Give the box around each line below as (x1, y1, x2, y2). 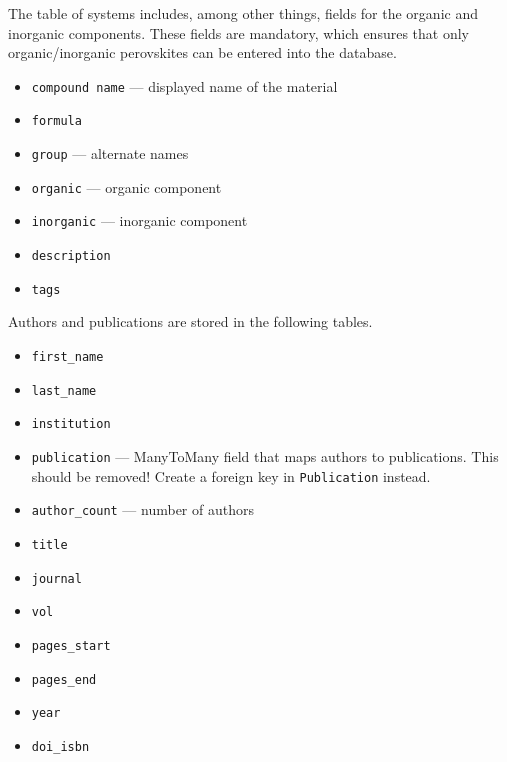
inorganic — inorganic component (31, 210, 248, 231)
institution (31, 417, 111, 432)
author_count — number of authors (31, 499, 254, 520)
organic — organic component (31, 176, 222, 197)
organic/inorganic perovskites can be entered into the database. (8, 42, 397, 63)
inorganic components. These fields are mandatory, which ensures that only (8, 22, 469, 43)
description (31, 249, 111, 264)
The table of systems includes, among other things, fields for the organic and (8, 3, 478, 23)
